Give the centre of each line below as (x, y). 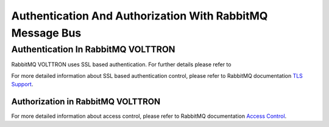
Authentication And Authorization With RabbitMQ (140, 16)
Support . (22, 84)
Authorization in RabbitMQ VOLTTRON (86, 101)
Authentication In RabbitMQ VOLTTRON (93, 49)
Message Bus (46, 33)
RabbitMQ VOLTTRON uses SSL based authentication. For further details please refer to (121, 64)
